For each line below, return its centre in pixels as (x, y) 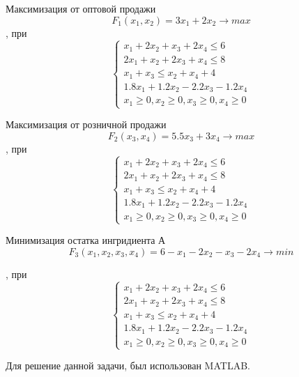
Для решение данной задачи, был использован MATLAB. (128, 366)
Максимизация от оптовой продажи (81, 8)
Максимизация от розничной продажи (86, 124)
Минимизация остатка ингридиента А (86, 240)
